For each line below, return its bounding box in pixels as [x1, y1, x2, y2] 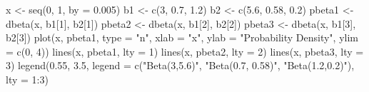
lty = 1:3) [6, 71, 49, 86]
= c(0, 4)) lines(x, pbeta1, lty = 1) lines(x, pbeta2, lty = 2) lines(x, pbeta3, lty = [6, 44, 364, 58]
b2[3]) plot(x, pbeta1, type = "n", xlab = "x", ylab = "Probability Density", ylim [6, 30, 359, 45]
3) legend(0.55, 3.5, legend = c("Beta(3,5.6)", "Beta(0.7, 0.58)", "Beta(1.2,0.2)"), [6, 58, 355, 73]
